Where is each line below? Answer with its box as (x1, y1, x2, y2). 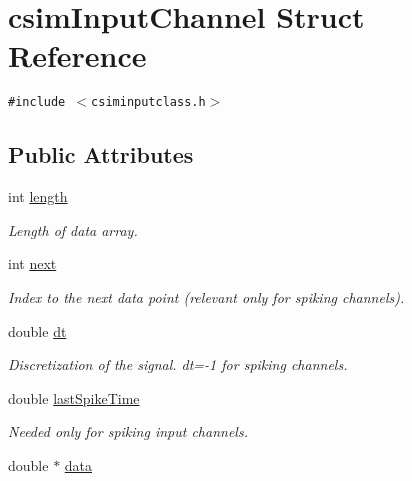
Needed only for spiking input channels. (8, 421, 248, 442)
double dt (8, 320, 67, 341)
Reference (8, 35, 147, 76)
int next (8, 253, 57, 274)
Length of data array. (8, 219, 138, 240)
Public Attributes (8, 139, 194, 170)
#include (8, 95, 66, 110)
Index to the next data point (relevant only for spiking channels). (8, 286, 405, 307)
